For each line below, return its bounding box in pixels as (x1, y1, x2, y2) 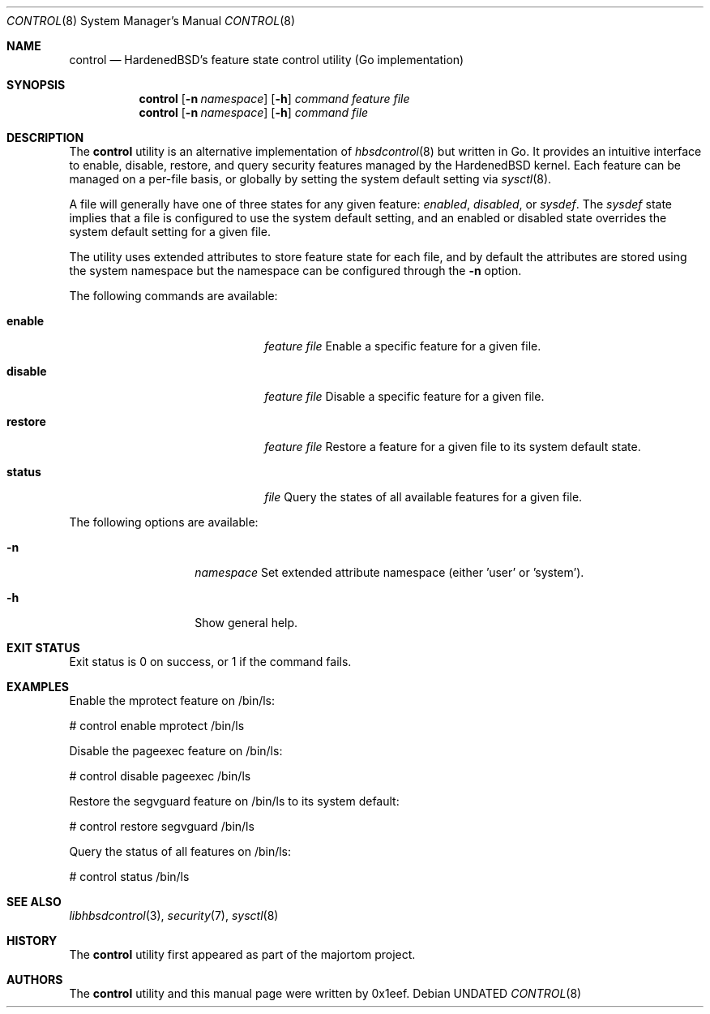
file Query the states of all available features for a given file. (264, 490, 583, 504)
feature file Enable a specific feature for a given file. (264, 339, 541, 353)
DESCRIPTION (6, 131, 84, 144)
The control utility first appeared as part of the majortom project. (69, 947, 416, 961)
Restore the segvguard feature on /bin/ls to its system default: (69, 794, 400, 808)
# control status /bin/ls (69, 870, 190, 883)
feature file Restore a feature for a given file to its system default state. (264, 440, 641, 453)
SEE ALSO (6, 895, 62, 909)
